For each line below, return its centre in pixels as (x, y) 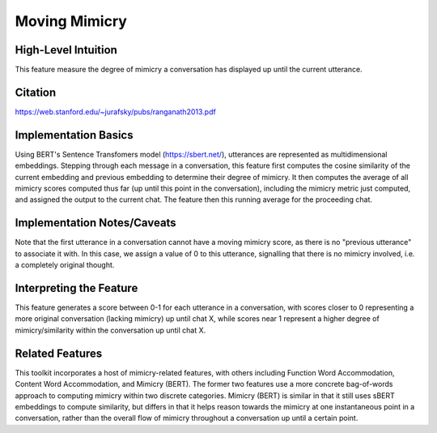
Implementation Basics (74, 135)
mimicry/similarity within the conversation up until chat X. (110, 330)
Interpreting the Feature (76, 288)
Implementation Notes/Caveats (96, 223)
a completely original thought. (65, 265)
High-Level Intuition (66, 50)
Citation (36, 92)
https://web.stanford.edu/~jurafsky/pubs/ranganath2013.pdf (115, 111)
